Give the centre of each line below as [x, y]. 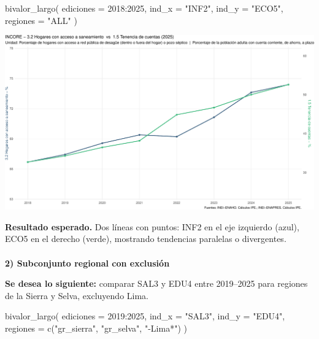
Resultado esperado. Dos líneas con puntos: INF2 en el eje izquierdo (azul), [152, 226]
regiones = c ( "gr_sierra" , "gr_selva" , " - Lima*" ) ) [96, 328]
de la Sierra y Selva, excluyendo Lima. [77, 295]
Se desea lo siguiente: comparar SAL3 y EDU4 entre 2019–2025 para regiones [156, 283]
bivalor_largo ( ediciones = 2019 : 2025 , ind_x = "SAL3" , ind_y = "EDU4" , [145, 316]
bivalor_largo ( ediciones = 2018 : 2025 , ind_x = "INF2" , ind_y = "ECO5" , [144, 8]
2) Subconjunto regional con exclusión [87, 263]
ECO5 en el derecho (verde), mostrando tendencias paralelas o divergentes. [146, 239]
